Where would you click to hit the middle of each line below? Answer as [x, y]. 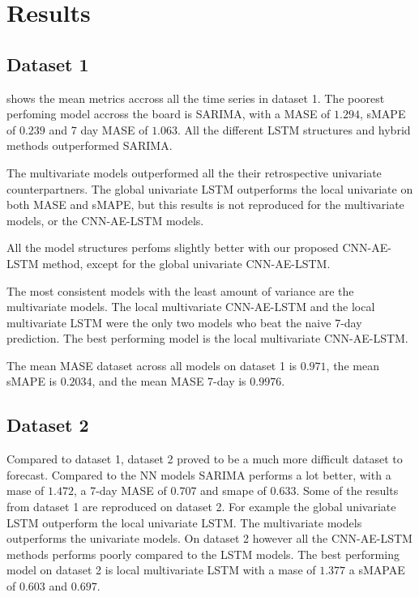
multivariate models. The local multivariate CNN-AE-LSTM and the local [191, 307]
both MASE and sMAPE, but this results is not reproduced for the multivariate [205, 205]
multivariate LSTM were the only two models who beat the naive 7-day [184, 322]
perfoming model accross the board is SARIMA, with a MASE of [169, 114]
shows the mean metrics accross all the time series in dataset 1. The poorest [196, 98]
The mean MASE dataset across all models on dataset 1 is [152, 365]
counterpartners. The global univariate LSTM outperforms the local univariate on [210, 188]
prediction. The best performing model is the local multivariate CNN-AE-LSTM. [207, 338]
